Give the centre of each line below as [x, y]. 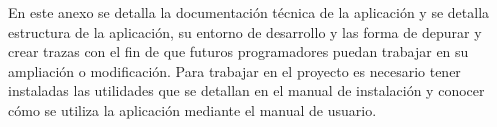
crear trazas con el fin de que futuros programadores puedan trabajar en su [238, 51]
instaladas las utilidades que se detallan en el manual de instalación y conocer [246, 90]
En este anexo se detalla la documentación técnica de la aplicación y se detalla [249, 12]
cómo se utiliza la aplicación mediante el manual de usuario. [192, 109]
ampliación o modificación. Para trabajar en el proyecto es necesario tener [234, 70]
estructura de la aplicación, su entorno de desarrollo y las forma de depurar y [245, 31]
